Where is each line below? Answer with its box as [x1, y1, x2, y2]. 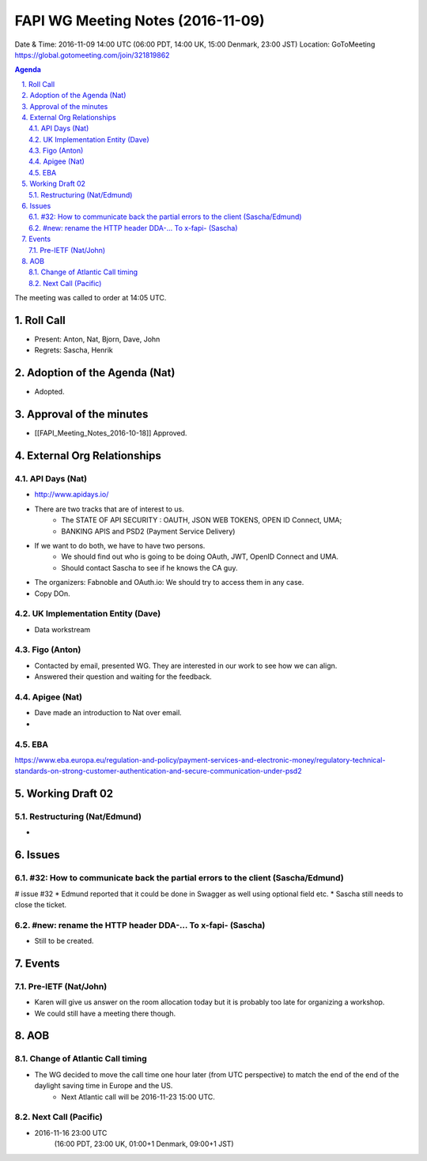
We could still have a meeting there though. [34, 1008, 176, 1018]
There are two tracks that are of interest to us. [34, 504, 185, 514]
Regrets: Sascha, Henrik [34, 345, 114, 355]
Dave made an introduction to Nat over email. [34, 708, 182, 718]
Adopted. [34, 387, 65, 397]
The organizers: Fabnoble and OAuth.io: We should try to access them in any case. [34, 578, 304, 587]
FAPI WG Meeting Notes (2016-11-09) [14, 12, 265, 29]
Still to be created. [34, 937, 94, 946]
